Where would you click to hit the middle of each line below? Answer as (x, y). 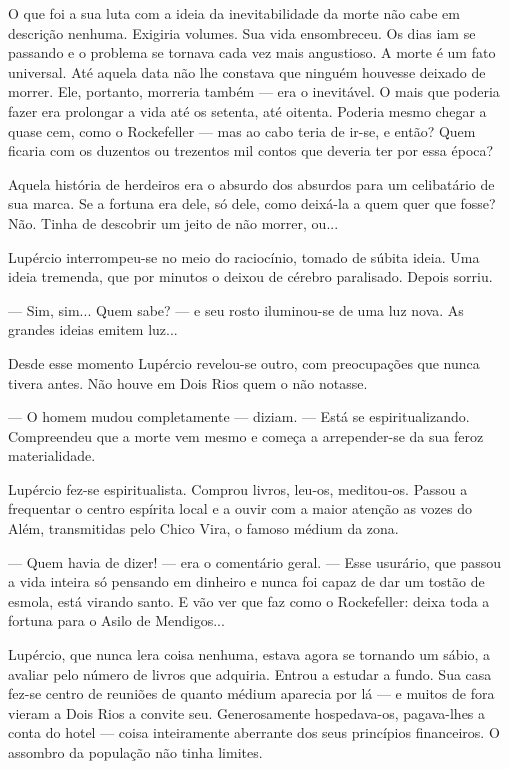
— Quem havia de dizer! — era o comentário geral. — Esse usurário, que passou (255, 561)
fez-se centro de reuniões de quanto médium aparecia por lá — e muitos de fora (251, 693)
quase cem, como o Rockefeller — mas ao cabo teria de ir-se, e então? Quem (242, 130)
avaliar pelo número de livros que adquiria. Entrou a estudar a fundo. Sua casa (250, 673)
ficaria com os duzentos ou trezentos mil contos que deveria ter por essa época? (251, 150)
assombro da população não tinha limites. (135, 752)
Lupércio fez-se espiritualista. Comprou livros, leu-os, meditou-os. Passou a (238, 488)
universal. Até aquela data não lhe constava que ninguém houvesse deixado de (247, 71)
